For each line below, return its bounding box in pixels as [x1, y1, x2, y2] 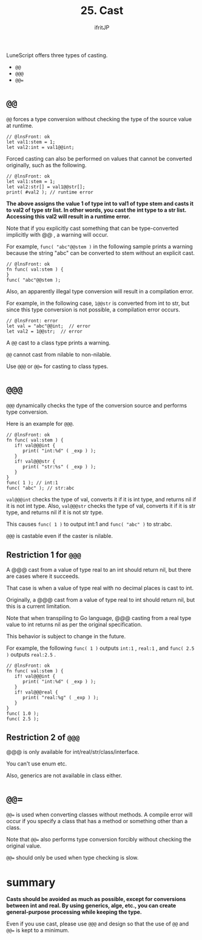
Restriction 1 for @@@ [6, 550, 82, 560]
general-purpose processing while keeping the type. [6, 908, 143, 916]
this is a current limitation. [6, 602, 71, 610]
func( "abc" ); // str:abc [6, 485, 75, 491]
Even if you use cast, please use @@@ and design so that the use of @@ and [6, 920, 189, 928]
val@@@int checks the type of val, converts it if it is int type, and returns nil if [6, 495, 197, 503]
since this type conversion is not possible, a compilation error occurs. [6, 305, 181, 313]
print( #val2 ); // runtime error [6, 189, 94, 195]
